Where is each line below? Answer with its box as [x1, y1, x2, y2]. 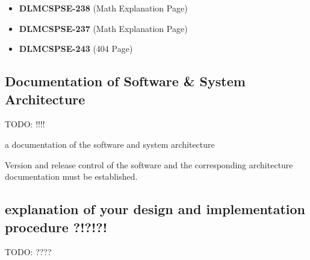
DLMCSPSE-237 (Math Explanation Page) [19, 22, 188, 34]
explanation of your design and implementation [5, 200, 306, 218]
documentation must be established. [5, 170, 138, 183]
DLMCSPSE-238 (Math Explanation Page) [19, 2, 188, 14]
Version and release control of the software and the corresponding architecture [5, 158, 293, 171]
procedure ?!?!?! [5, 217, 108, 236]
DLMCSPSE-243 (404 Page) [19, 42, 133, 55]
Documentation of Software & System [5, 72, 246, 90]
